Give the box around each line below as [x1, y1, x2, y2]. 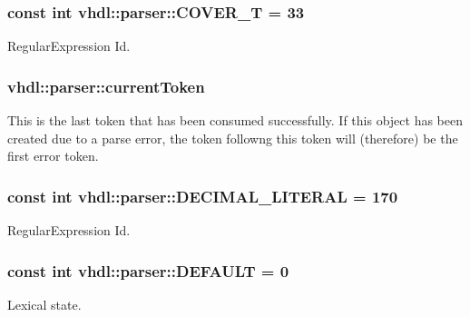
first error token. [7, 146, 99, 165]
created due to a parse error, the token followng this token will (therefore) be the [7, 128, 458, 147]
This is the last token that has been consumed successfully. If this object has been [7, 111, 464, 130]
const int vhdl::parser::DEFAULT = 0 [7, 259, 289, 282]
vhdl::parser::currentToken [7, 74, 205, 97]
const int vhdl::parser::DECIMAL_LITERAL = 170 [7, 184, 398, 207]
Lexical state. [7, 294, 82, 313]
